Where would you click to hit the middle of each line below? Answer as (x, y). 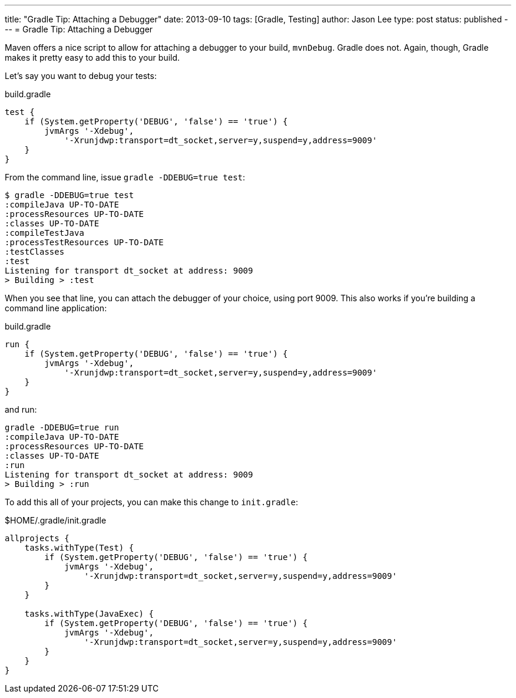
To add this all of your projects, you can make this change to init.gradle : (151, 502)
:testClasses (35, 252)
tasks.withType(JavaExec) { (89, 614)
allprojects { (37, 538)
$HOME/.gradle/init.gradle (56, 520)
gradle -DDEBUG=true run (62, 427)
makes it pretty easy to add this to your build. (92, 57)
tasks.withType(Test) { (79, 548)
